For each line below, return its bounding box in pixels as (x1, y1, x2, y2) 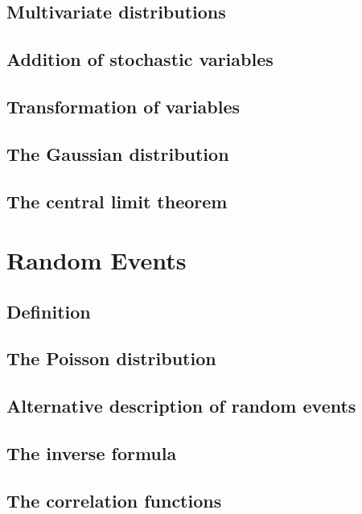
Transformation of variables (6, 93, 241, 118)
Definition (6, 298, 91, 323)
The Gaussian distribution (6, 141, 229, 166)
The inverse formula (6, 441, 177, 466)
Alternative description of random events (6, 393, 356, 418)
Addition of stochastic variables (6, 47, 274, 72)
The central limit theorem (6, 188, 228, 213)
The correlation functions (6, 487, 222, 512)
